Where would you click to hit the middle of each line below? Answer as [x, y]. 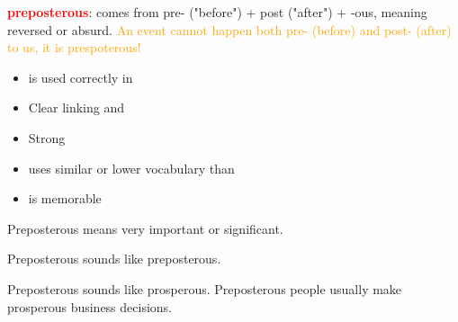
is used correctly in [81, 77]
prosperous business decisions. [90, 306]
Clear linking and [76, 107]
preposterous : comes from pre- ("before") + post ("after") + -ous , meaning [217, 12]
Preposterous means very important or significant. [145, 228]
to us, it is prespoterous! [74, 47]
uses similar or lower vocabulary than [131, 168]
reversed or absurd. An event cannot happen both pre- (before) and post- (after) [229, 29]
